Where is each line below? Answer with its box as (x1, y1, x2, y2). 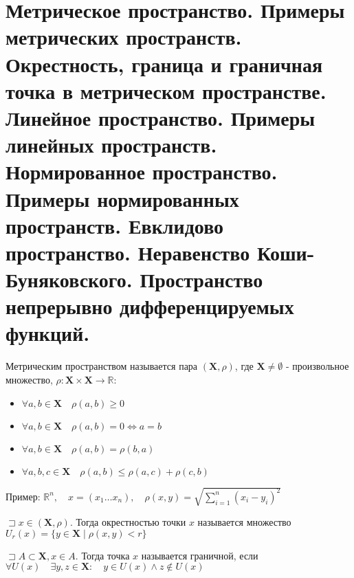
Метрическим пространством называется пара (5, 359, 198, 373)
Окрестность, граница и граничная (5, 49, 323, 78)
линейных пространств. (5, 131, 217, 159)
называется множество (197, 515, 291, 529)
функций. (5, 319, 90, 347)
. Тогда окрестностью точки (69, 515, 186, 529)
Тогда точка (81, 548, 130, 562)
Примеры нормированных (5, 184, 239, 212)
